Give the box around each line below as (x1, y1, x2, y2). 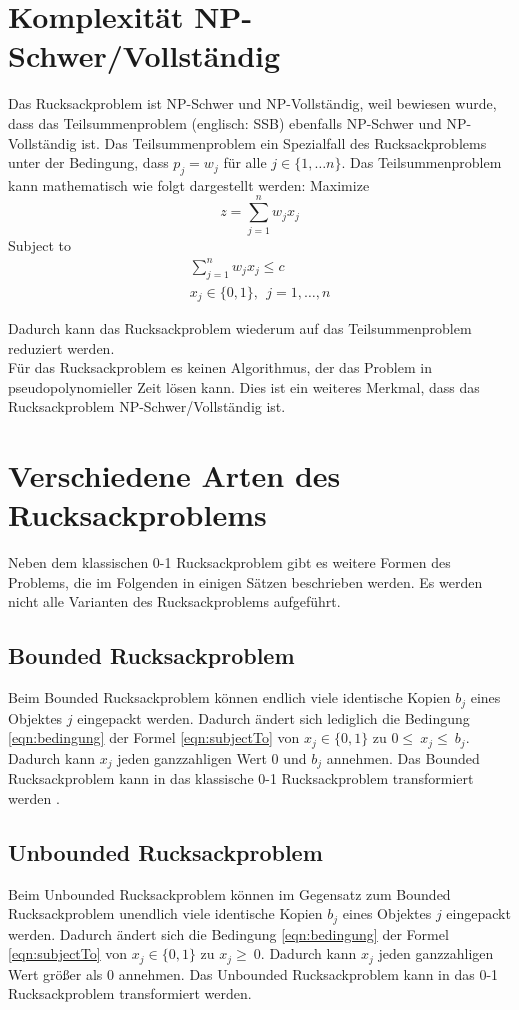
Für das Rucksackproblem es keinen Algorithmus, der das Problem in (8, 357, 432, 378)
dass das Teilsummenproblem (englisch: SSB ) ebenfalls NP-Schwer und (8, 112, 442, 133)
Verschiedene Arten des (8, 455, 341, 496)
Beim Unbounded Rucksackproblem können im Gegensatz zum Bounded (8, 883, 451, 904)
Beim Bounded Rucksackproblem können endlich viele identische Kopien (8, 687, 451, 708)
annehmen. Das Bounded (326, 747, 480, 768)
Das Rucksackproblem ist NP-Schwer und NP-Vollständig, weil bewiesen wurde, (8, 93, 497, 114)
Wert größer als (8, 963, 103, 984)
